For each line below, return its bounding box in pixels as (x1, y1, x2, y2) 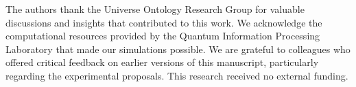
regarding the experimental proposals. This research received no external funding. (5, 68, 348, 82)
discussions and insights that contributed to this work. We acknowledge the (5, 15, 322, 29)
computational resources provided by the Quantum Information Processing (5, 29, 320, 43)
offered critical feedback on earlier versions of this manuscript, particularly (5, 55, 319, 69)
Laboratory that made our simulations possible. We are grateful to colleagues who (5, 41, 351, 56)
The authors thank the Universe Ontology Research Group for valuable (5, 2, 305, 16)
